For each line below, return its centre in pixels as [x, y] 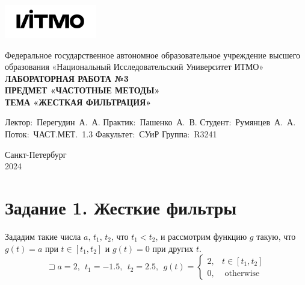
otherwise [242, 273]
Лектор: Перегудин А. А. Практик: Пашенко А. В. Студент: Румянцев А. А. [150, 122]
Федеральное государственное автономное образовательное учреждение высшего [153, 55]
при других [173, 248]
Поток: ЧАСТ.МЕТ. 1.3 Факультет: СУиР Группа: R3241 [111, 134]
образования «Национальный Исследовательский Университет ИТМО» [134, 67]
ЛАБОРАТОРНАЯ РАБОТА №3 [67, 78]
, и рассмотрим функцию [201, 236]
